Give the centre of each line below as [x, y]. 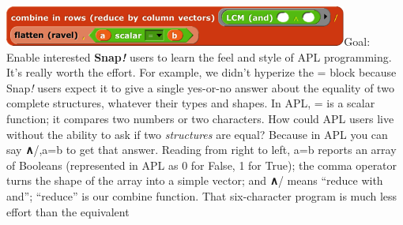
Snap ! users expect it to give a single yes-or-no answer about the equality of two [200, 87]
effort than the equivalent [68, 211]
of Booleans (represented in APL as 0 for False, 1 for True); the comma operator [202, 165]
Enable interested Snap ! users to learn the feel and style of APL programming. [199, 56]
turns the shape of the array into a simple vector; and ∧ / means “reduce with [195, 180]
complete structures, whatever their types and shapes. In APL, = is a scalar [191, 103]
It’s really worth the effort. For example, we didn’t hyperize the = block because [201, 72]
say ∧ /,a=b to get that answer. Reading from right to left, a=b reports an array [201, 150]
